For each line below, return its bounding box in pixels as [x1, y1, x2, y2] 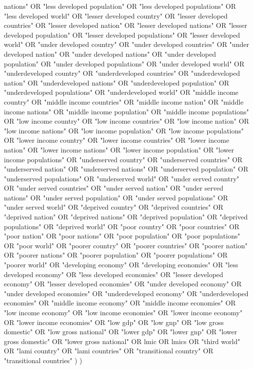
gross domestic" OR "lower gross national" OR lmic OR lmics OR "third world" [4, 336, 240, 346]
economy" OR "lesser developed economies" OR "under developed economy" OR [4, 279, 242, 289]
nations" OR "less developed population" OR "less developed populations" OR [4, 1, 236, 11]
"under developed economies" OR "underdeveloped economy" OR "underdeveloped [4, 288, 249, 298]
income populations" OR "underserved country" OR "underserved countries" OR [4, 154, 243, 164]
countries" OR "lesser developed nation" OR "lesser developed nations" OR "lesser [4, 20, 247, 30]
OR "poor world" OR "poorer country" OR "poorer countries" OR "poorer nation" [4, 240, 248, 250]
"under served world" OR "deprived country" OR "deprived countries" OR [4, 202, 224, 212]
